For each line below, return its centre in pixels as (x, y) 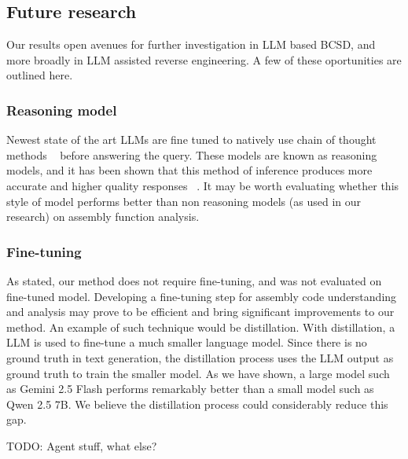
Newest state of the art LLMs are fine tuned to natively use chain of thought (191, 140)
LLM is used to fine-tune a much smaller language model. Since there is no (187, 342)
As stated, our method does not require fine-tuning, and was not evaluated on (194, 280)
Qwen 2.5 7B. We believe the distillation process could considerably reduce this (197, 404)
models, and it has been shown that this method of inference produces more (189, 170)
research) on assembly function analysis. (103, 217)
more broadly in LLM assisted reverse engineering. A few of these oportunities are (204, 59)
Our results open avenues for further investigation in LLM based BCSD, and (191, 44)
